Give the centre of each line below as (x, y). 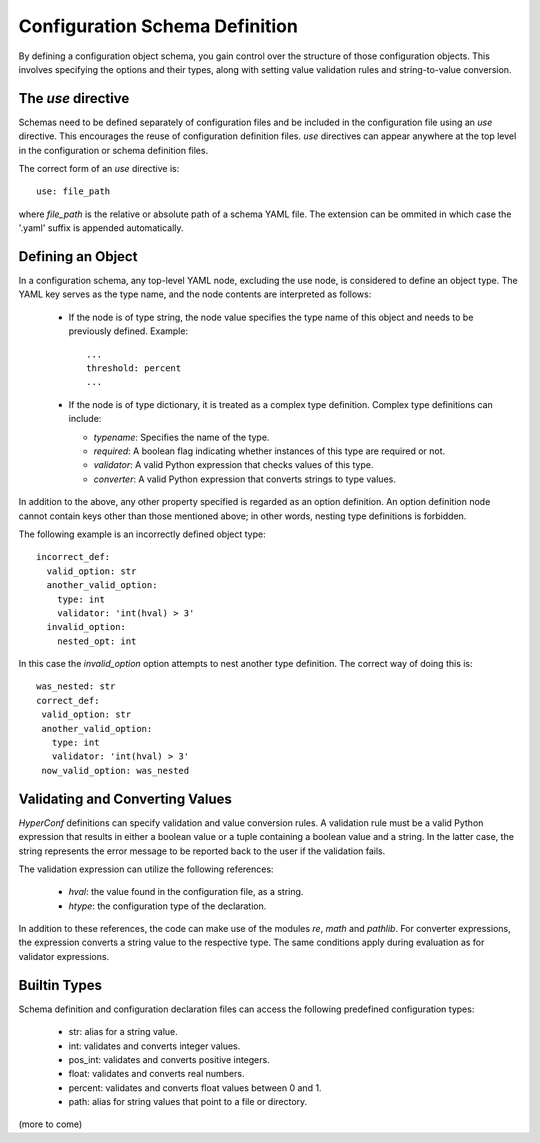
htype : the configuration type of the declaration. (167, 906)
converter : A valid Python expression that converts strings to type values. (245, 479)
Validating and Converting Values (125, 798)
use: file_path (73, 191)
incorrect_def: (73, 557)
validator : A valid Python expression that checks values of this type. (233, 465)
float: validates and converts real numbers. (156, 1074)
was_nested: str (76, 686)
